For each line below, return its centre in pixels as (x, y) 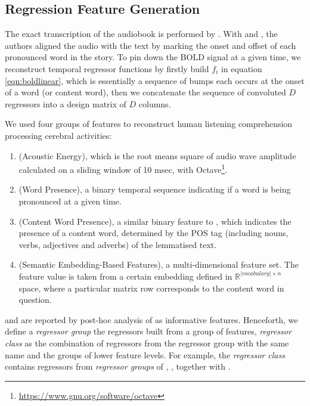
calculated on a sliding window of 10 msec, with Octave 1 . (123, 168)
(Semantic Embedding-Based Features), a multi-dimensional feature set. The (159, 264)
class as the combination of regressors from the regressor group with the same (147, 343)
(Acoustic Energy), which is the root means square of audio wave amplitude (157, 155)
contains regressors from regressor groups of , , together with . (118, 366)
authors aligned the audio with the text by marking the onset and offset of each (151, 45)
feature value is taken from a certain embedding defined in (125, 276)
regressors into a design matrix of (66, 103)
